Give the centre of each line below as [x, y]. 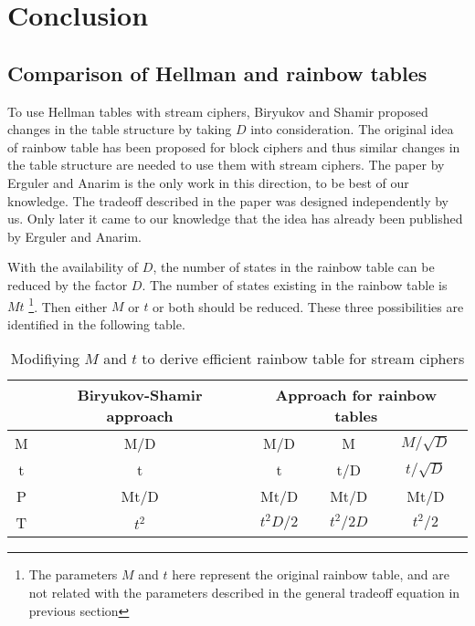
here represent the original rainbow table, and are [311, 574]
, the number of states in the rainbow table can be [294, 267]
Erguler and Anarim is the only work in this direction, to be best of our [208, 182]
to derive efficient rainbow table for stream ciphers [303, 359]
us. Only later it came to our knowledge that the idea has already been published [235, 219]
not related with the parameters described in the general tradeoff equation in [244, 592]
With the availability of [73, 267]
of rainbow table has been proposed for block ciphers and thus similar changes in [234, 146]
